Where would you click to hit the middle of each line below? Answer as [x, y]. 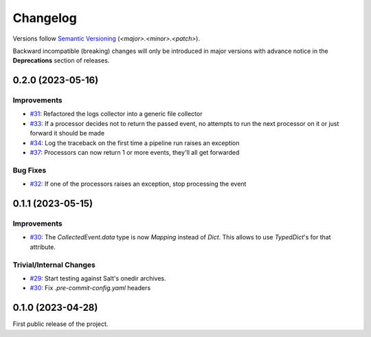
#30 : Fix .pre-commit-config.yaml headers [90, 288]
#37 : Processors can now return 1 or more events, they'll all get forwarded [135, 153]
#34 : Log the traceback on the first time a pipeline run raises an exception [135, 143]
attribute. [43, 247]
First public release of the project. [60, 324]
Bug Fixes [30, 170]
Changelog [45, 18]
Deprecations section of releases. [61, 61]
